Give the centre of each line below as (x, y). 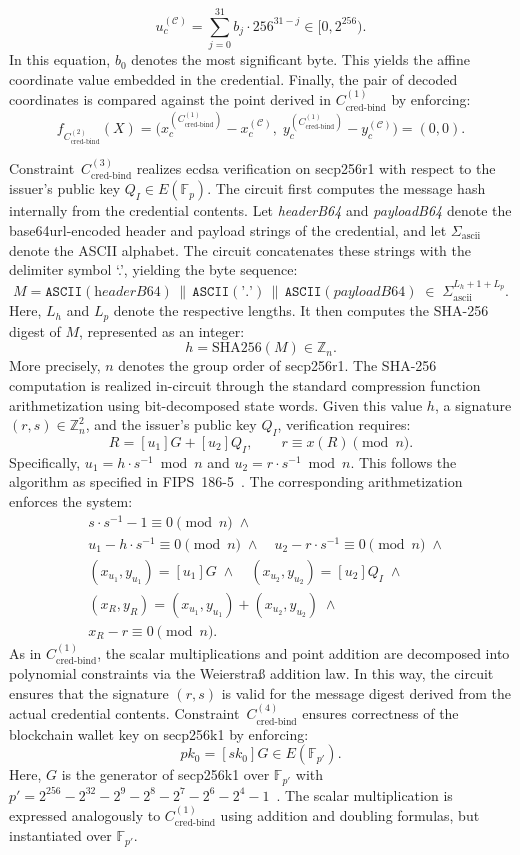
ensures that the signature (89, 692)
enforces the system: (71, 500)
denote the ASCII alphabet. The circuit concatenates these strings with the (240, 249)
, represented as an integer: (162, 330)
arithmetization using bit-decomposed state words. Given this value (216, 404)
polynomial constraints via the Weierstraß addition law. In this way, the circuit (251, 673)
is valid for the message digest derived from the (366, 692)
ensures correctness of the (380, 713)
